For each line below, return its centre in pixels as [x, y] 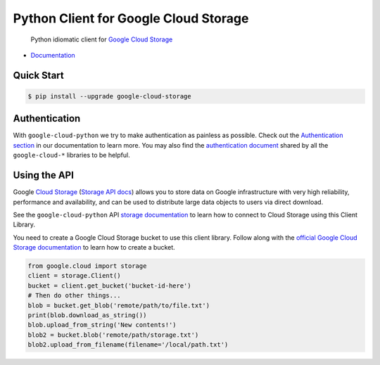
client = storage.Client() [74, 276]
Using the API [43, 175]
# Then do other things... [74, 296]
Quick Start [38, 75]
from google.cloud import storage [87, 266]
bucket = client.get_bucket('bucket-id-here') [109, 286]
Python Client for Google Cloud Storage [131, 18]
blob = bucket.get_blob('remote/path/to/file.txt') [119, 305]
